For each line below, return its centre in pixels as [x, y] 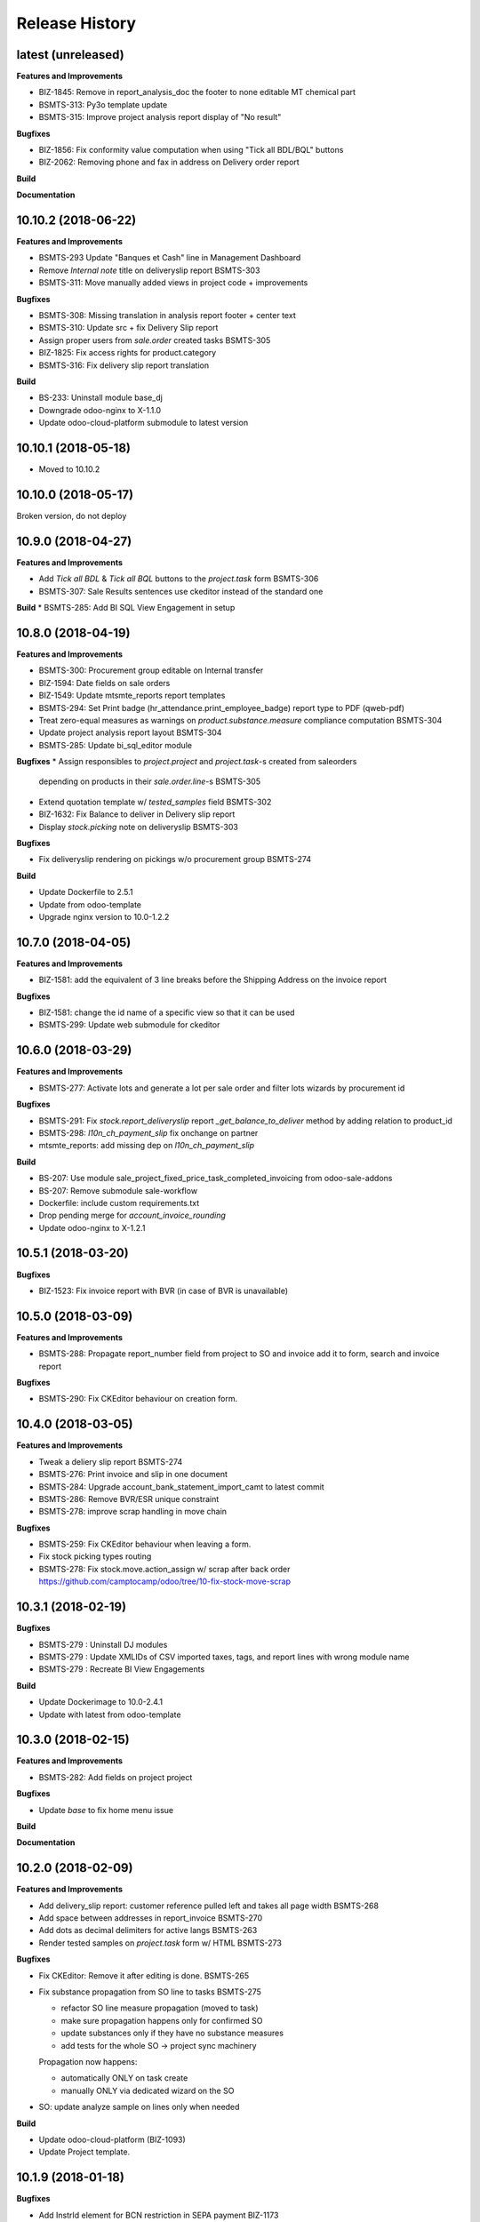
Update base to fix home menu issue [106, 1810]
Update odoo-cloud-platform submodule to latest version [144, 423]
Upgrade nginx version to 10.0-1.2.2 [104, 917]
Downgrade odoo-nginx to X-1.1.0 [100, 410]
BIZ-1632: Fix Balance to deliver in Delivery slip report [137, 814]
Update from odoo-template [90, 904]
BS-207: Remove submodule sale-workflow [118, 1190]
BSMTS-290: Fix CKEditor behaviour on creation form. [138, 1399]
